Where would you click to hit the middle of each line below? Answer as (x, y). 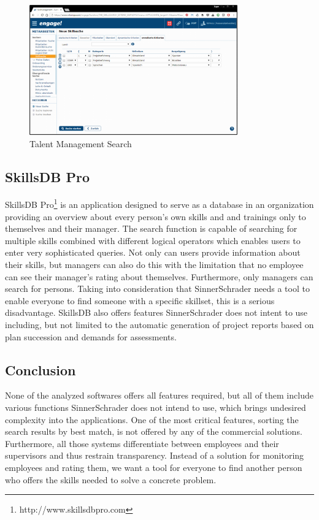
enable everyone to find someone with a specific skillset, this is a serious (140, 300)
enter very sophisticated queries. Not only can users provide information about (153, 252)
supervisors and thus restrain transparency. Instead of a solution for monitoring (155, 455)
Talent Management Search (81, 143)
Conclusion (40, 369)
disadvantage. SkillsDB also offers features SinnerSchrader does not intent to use (156, 312)
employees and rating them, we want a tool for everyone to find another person (154, 467)
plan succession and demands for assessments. (91, 336)
